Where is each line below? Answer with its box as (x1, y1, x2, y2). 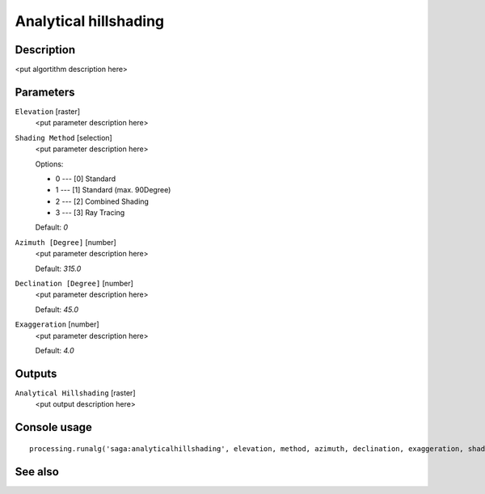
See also (15, 465, 60, 479)
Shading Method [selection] (15, 133, 112, 142)
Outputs (15, 366, 57, 380)
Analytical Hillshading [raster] (15, 388, 136, 398)
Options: (35, 158, 64, 169)
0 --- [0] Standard (55, 174, 116, 184)
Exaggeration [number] (15, 319, 100, 329)
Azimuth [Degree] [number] (15, 237, 116, 247)
